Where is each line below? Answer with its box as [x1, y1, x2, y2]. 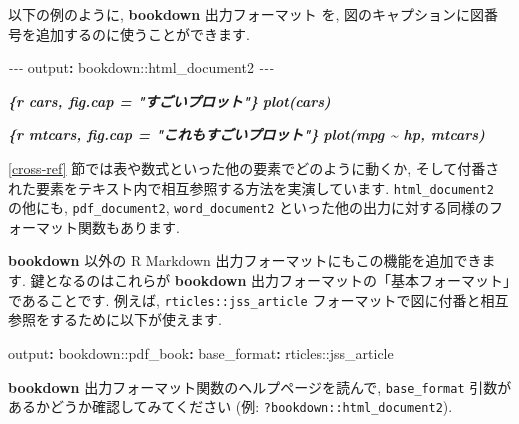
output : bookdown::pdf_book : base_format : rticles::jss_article [8, 342, 394, 363]
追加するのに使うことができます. [35, 23, 250, 44]
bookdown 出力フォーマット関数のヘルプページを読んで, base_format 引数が [8, 376, 512, 397]
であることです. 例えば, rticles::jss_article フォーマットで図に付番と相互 [8, 289, 509, 310]
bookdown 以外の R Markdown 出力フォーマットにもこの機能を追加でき [8, 250, 482, 271]
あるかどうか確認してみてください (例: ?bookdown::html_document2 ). [8, 396, 453, 417]
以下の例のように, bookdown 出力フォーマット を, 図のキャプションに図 [8, 4, 485, 24]
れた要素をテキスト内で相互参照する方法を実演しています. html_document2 [8, 177, 494, 198]
